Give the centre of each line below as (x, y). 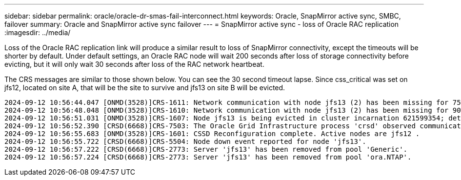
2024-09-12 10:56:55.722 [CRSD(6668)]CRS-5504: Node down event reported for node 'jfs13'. (185, 141)
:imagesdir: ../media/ (38, 32)
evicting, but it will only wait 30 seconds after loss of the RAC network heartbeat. (134, 64)
